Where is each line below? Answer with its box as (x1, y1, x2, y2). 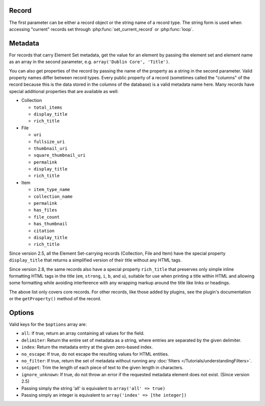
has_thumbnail (33, 221, 68, 227)
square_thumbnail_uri (33, 152, 86, 158)
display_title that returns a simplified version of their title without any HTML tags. (9, 257, 182, 263)
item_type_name (33, 187, 71, 192)
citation (33, 228, 55, 234)
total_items (33, 104, 62, 110)
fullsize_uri (33, 139, 65, 144)
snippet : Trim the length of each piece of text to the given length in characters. (21, 365, 184, 371)
